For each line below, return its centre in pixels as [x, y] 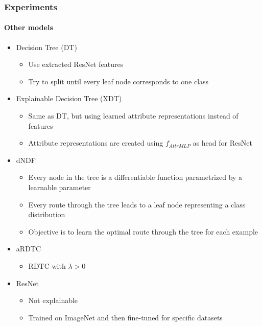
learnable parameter [59, 187]
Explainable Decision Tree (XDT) [69, 98]
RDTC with [47, 265]
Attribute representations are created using [96, 143]
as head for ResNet [222, 143]
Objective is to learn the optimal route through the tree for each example [143, 231]
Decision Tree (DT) [46, 47]
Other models [29, 27]
